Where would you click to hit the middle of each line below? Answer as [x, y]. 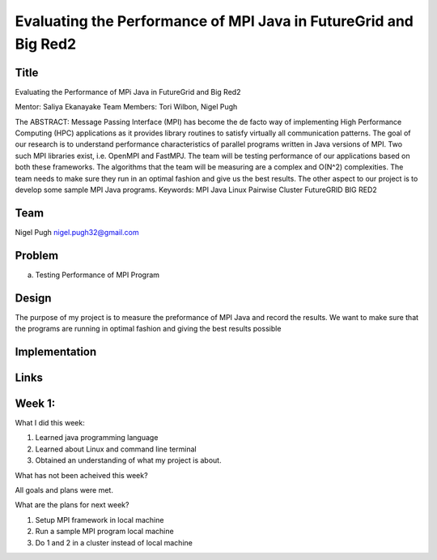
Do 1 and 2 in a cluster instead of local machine [114, 542]
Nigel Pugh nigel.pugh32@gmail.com [77, 232]
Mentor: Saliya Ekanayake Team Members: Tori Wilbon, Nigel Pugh [126, 107]
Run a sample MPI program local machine [104, 532]
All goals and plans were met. [64, 489]
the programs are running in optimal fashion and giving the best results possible [148, 329]
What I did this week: [50, 423]
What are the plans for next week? [72, 505]
